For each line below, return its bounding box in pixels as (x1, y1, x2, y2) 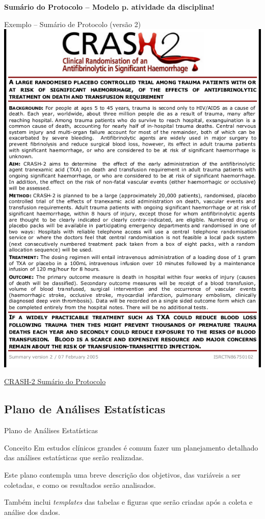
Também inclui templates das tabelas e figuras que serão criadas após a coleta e (4, 497, 253, 507)
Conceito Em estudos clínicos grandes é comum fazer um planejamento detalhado (4, 442, 258, 453)
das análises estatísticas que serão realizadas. (4, 452, 144, 463)
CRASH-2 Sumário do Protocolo (4, 376, 106, 387)
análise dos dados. (4, 506, 60, 517)
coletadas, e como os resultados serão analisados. (4, 479, 156, 490)
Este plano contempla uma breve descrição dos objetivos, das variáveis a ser (4, 469, 241, 480)
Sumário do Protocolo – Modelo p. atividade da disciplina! (4, 2, 215, 12)
